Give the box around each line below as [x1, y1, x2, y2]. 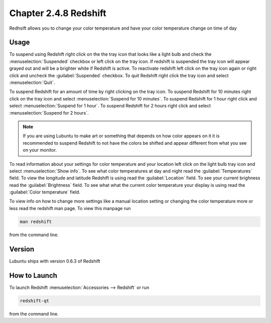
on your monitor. [23, 147, 57, 153]
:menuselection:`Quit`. [9, 79, 55, 85]
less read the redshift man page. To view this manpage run [9, 205, 131, 211]
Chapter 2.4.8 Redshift [9, 8, 106, 19]
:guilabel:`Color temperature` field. [9, 189, 80, 195]
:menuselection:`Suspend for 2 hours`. [9, 110, 89, 116]
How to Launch [9, 271, 58, 280]
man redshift [20, 219, 52, 225]
